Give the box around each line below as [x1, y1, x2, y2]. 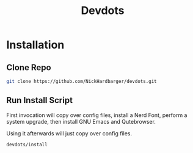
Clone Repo [6, 62, 51, 73]
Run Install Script [6, 95, 73, 105]
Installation [6, 38, 65, 52]
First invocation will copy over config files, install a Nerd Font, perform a [6, 111, 188, 119]
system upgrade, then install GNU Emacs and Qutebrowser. [6, 118, 156, 125]
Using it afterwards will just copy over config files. [6, 129, 133, 137]
